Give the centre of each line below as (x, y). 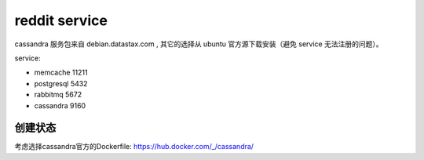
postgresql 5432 (61, 83)
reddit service (61, 20)
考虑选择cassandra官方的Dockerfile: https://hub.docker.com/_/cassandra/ (134, 147)
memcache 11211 (61, 73)
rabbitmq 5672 (58, 95)
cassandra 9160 (60, 105)
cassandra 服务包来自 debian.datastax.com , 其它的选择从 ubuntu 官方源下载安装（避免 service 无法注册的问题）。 (199, 44)
